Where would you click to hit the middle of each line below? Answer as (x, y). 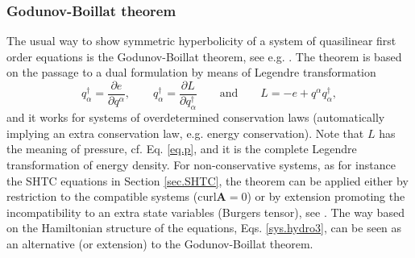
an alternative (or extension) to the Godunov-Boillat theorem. (160, 243)
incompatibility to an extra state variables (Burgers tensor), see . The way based (205, 212)
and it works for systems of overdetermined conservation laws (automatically (196, 117)
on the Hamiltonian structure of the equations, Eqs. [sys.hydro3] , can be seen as (204, 228)
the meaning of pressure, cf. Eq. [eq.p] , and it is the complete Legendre (182, 149)
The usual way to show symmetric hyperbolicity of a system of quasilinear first (201, 41)
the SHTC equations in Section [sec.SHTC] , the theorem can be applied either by (207, 180)
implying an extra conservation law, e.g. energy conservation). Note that (185, 133)
